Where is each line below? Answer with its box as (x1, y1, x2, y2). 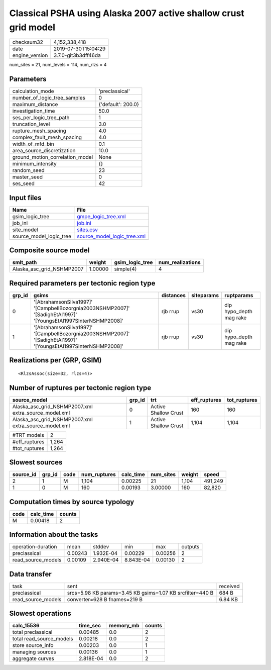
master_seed (12, 173, 43, 180)
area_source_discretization (12, 147, 76, 154)
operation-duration (12, 543, 57, 550)
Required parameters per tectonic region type (9, 279, 156, 288)
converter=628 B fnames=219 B (67, 596, 143, 603)
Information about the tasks (9, 530, 98, 539)
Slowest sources (9, 458, 63, 467)
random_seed (12, 167, 45, 174)
